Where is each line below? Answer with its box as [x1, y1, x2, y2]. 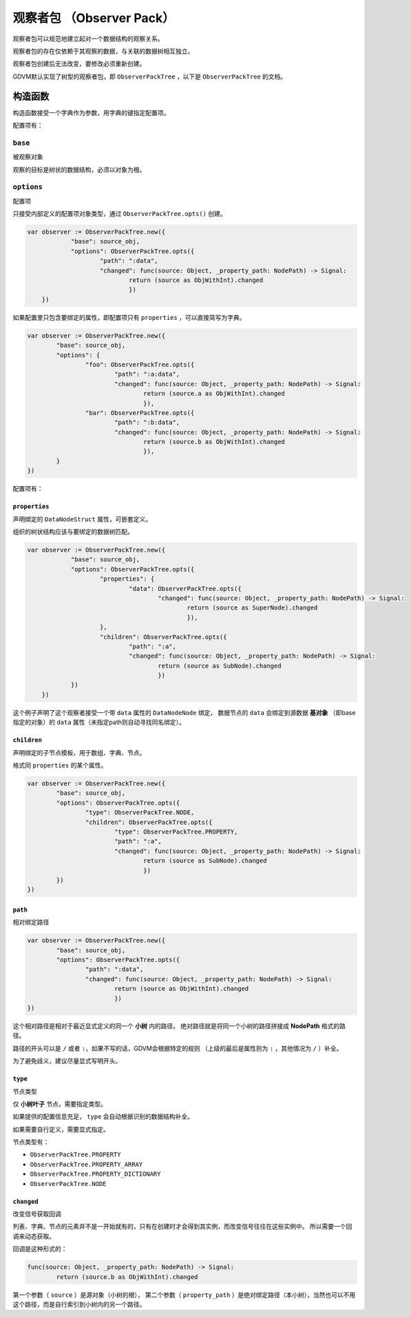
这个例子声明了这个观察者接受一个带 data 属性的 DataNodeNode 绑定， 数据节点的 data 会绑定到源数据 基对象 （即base [12, 708, 356, 716]
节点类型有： [12, 1138, 50, 1146]
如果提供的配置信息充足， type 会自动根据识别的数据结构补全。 [12, 1112, 194, 1120]
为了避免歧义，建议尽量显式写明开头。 [12, 1057, 122, 1065]
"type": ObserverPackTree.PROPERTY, [114, 827, 238, 836]
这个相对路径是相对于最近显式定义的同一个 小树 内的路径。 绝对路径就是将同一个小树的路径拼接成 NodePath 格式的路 [12, 1021, 346, 1030]
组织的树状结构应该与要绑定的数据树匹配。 [12, 527, 134, 536]
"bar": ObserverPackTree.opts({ [85, 409, 195, 416]
